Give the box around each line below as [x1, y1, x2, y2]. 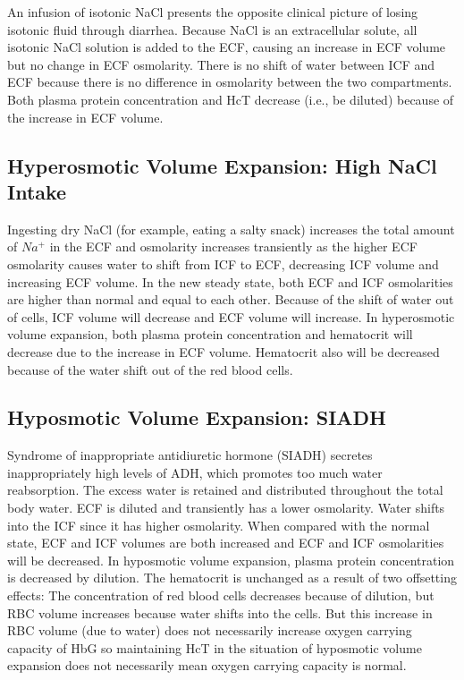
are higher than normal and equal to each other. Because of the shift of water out [7, 290, 454, 309]
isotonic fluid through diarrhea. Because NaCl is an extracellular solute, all [7, 20, 418, 38]
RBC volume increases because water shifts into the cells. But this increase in [7, 603, 433, 622]
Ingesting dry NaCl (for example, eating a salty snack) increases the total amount [7, 219, 455, 238]
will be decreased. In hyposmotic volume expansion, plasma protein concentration [7, 550, 455, 569]
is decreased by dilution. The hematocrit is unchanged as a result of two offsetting [7, 568, 457, 587]
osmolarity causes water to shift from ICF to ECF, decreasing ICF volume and [7, 254, 439, 273]
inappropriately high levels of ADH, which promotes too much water [7, 463, 383, 481]
